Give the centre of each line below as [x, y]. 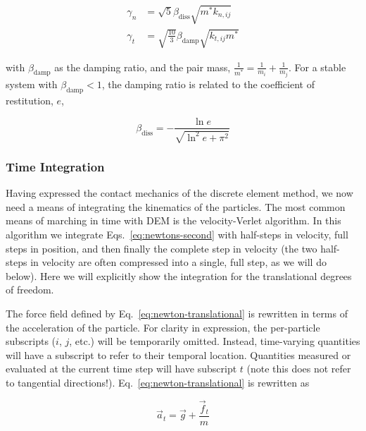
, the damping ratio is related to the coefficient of [208, 84]
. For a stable [317, 67]
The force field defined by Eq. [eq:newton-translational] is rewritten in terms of [177, 313]
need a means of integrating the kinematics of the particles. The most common [176, 206]
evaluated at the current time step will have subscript [121, 369]
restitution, [30, 100]
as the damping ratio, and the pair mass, [143, 67]
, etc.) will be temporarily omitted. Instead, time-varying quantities [215, 341]
